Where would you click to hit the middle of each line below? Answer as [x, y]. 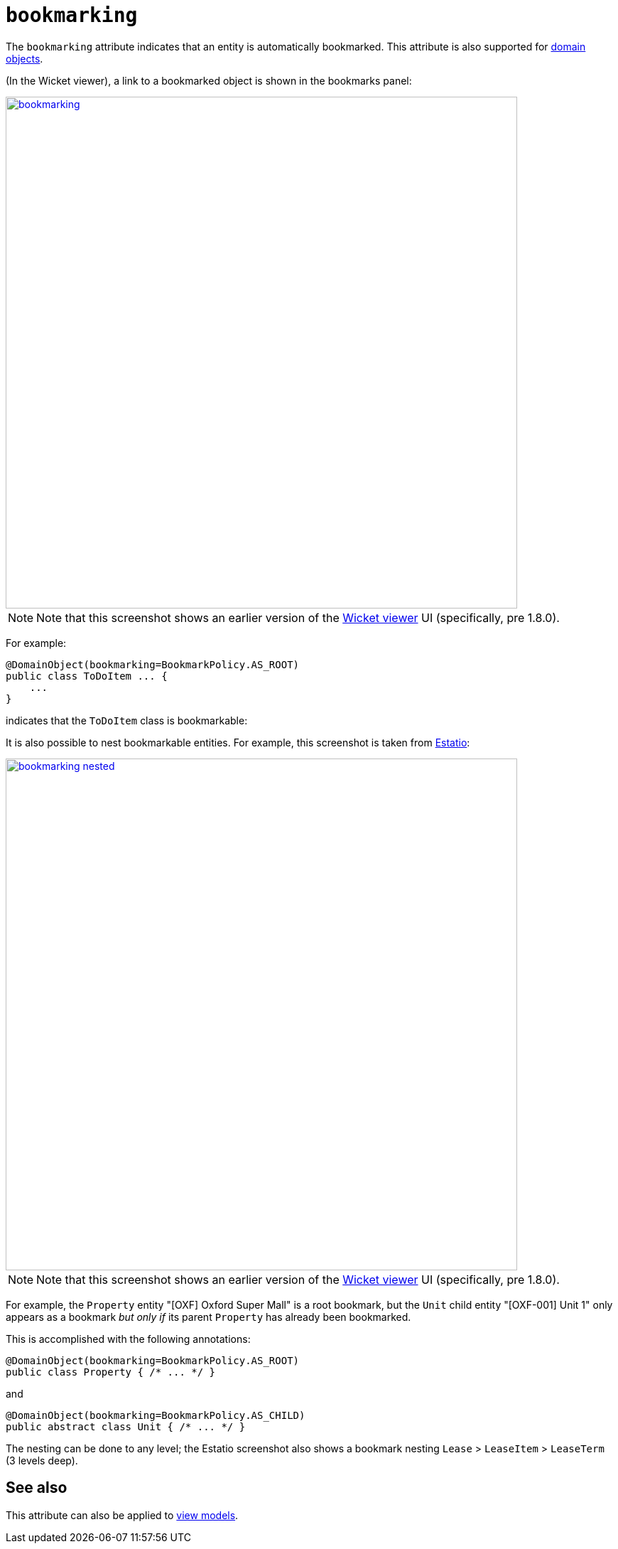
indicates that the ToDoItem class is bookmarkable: [127, 720]
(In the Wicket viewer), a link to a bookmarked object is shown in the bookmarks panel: [209, 80]
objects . [25, 58]
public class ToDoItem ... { [87, 676]
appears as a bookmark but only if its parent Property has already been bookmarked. [208, 1317]
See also [37, 1488]
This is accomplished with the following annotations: [128, 1339]
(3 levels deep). [42, 1460]
